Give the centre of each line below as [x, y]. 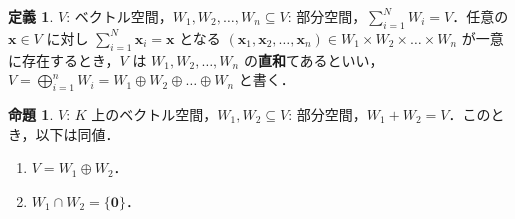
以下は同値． [77, 133]
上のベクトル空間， [154, 113]
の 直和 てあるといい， [313, 59]
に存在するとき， [64, 59]
